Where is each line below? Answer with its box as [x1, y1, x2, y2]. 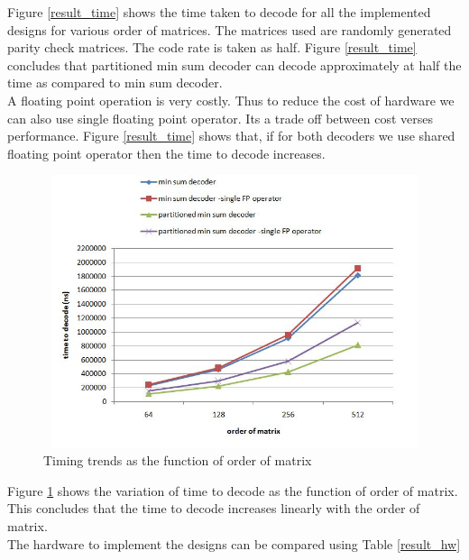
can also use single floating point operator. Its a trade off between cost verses [7, 108, 433, 127]
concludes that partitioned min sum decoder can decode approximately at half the [7, 55, 462, 74]
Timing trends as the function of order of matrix [43, 451, 312, 470]
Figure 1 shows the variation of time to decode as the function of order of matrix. [7, 481, 458, 500]
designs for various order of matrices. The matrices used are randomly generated [7, 20, 452, 39]
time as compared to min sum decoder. [7, 73, 223, 92]
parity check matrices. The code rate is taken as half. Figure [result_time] [7, 38, 417, 57]
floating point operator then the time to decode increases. [7, 143, 326, 162]
